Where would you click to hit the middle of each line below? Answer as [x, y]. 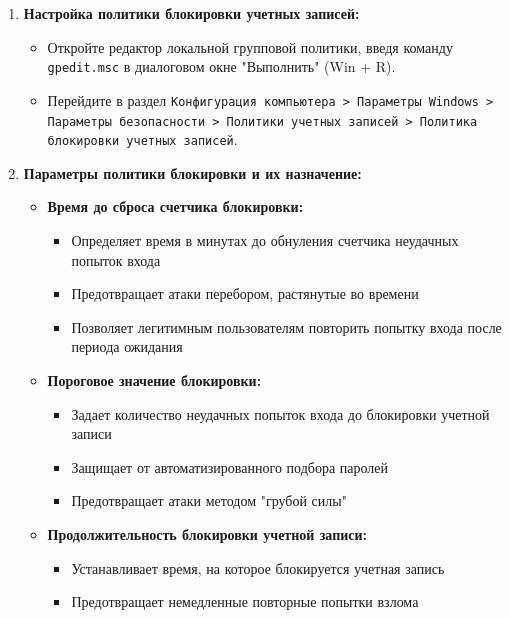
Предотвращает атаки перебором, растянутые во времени [245, 293]
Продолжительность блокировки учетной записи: [207, 533]
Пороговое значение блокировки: [154, 379]
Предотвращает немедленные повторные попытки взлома [245, 601]
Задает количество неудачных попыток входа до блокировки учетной [280, 413]
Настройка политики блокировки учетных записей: [191, 13]
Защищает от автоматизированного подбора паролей [229, 466]
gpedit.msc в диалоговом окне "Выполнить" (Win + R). [221, 66]
